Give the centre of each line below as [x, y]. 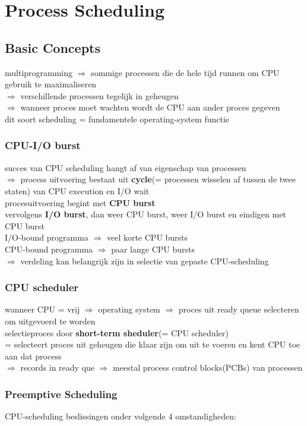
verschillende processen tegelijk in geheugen [99, 95]
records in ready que [58, 367]
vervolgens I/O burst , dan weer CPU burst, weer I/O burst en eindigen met [145, 214]
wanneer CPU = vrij [42, 309]
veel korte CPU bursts [147, 237]
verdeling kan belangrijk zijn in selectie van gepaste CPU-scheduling [145, 261]
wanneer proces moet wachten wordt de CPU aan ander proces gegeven [150, 107]
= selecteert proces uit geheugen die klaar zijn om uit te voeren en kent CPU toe [153, 344]
